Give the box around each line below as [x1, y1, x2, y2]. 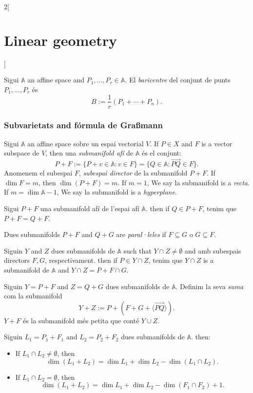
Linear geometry [4, 30, 117, 50]
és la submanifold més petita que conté [22, 315, 139, 325]
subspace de [4, 148, 39, 158]
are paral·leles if [116, 229, 166, 239]
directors [4, 255, 30, 265]
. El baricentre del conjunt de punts [125, 75, 231, 85]
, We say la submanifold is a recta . [147, 177, 250, 187]
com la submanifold [4, 291, 62, 301]
